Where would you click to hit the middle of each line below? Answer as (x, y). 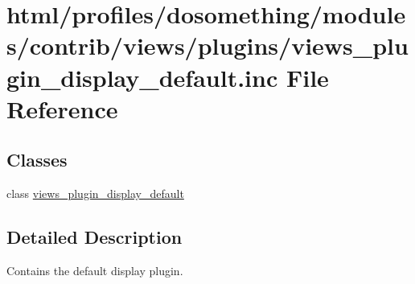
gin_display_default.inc (142, 77)
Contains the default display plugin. (95, 270)
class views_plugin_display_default (95, 193)
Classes (37, 160)
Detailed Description (95, 237)
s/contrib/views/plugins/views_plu (207, 45)
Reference (62, 108)
